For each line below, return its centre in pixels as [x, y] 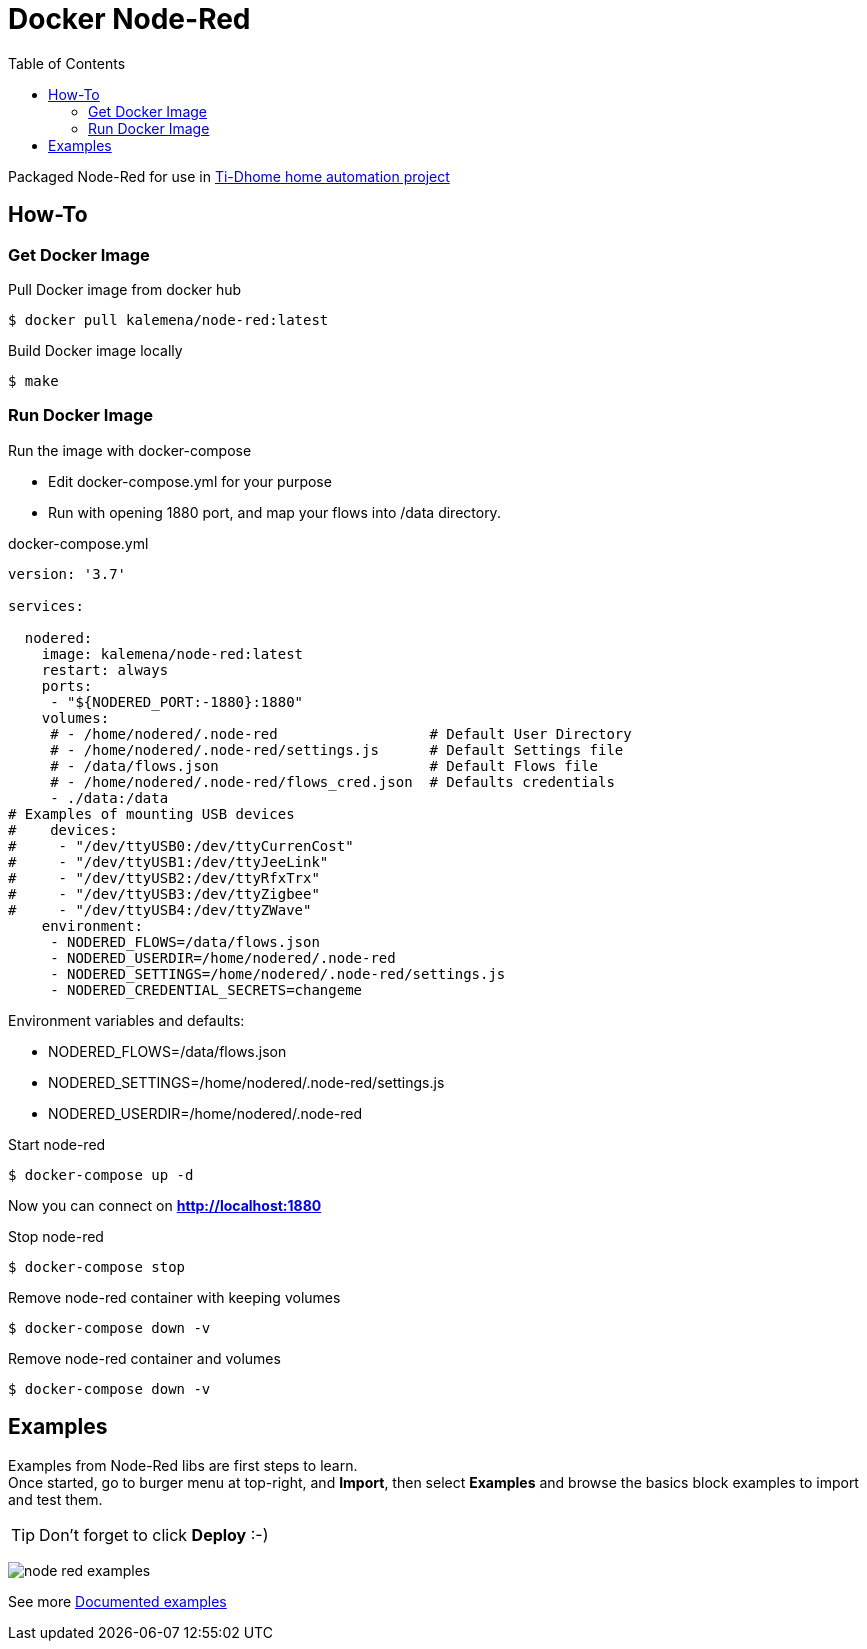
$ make [33, 380]
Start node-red [57, 1144]
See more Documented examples [117, 1601]
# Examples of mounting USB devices [151, 813]
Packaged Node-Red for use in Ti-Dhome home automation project [229, 176]
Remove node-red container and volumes [144, 1358]
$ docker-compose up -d [101, 1174]
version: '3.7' [67, 573]
